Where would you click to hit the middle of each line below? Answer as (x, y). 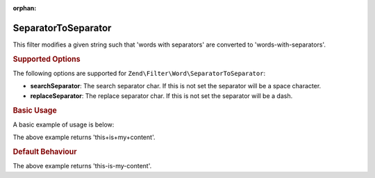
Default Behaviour (45, 152)
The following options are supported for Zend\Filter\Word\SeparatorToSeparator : (139, 73)
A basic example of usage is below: (64, 124)
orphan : (25, 8)
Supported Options (47, 59)
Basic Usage (35, 110)
